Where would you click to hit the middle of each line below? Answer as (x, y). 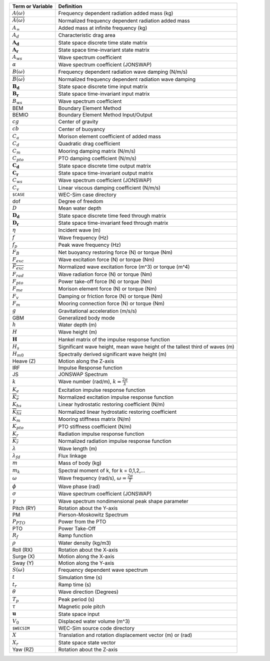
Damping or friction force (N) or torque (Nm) (110, 296)
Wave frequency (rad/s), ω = (92, 478)
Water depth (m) (77, 325)
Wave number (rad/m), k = (90, 381)
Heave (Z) (24, 361)
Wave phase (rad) (79, 486)
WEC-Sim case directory (87, 195)
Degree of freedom (81, 201)
